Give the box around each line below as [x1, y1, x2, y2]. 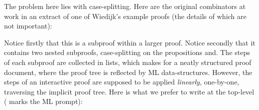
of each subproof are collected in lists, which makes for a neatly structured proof [4, 56, 251, 67]
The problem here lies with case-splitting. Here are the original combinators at [4, 1, 246, 11]
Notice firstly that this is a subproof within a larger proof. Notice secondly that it [4, 37, 255, 47]
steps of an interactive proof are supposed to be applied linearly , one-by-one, [4, 76, 239, 87]
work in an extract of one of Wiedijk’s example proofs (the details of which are [4, 10, 246, 21]
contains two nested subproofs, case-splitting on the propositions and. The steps [4, 47, 250, 57]
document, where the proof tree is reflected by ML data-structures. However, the [4, 66, 252, 77]
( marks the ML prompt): [4, 96, 83, 106]
